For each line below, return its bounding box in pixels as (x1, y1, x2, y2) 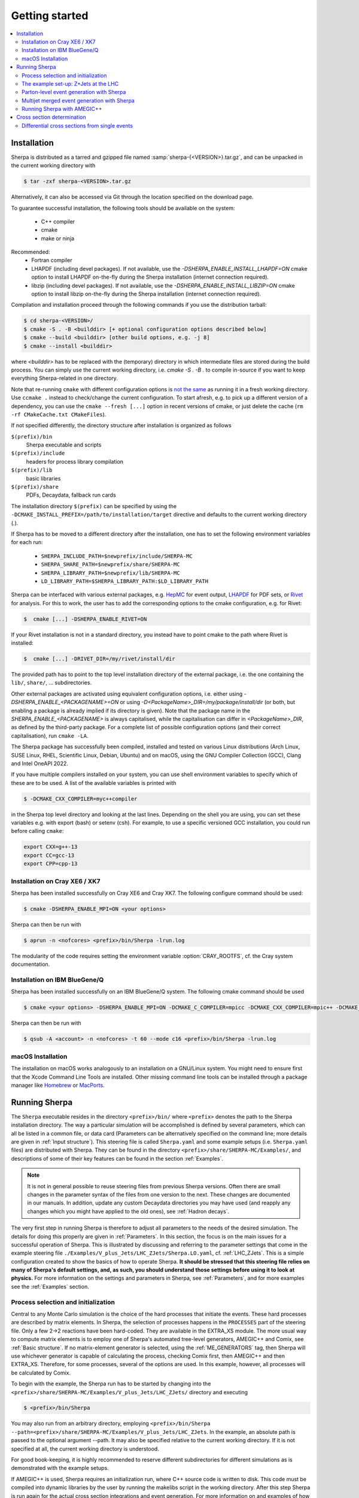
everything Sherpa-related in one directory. (11, 374, 118, 382)
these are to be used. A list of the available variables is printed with (11, 779, 177, 786)
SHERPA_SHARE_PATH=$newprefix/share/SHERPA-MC (41, 561, 180, 568)
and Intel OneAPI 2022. (11, 760, 69, 767)
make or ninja (41, 234, 75, 242)
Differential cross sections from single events (22, 122, 133, 129)
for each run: (11, 539, 43, 546)
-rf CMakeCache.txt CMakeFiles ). (11, 410, 107, 418)
